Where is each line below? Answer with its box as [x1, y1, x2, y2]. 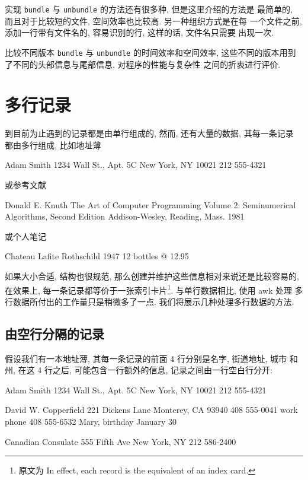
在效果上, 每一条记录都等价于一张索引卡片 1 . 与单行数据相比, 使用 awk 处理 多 [5, 282, 303, 296]
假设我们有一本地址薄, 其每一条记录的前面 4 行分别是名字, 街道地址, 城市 [5, 352, 287, 364]
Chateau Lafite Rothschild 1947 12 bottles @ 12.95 [5, 250, 189, 262]
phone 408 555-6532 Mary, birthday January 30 [5, 415, 177, 427]
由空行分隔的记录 [5, 324, 104, 342]
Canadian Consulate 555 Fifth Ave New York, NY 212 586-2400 [5, 435, 236, 447]
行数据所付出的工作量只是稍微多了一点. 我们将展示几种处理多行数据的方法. [5, 295, 294, 307]
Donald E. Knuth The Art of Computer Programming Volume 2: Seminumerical [5, 198, 296, 211]
